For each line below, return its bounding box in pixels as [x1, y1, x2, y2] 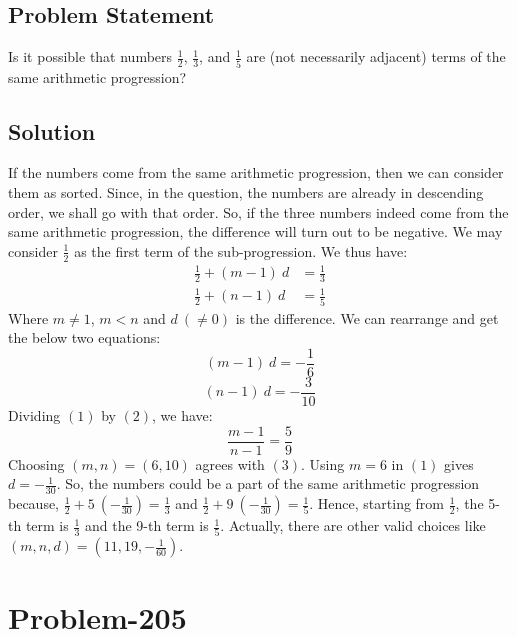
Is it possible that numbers [8, 46, 173, 67]
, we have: [152, 405, 213, 426]
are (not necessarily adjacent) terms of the [246, 46, 506, 67]
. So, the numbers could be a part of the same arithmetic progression [56, 473, 480, 494]
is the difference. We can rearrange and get [235, 307, 499, 328]
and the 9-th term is [85, 515, 209, 536]
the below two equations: [8, 327, 161, 348]
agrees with [195, 453, 265, 474]
